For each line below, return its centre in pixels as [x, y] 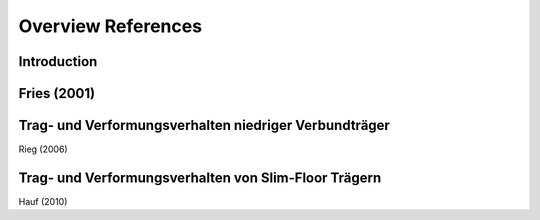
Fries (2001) [56, 93]
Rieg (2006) [43, 149]
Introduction [58, 61]
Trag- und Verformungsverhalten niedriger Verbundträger [204, 125]
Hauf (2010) [43, 201]
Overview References [110, 26]
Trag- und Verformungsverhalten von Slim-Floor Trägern [200, 177]
